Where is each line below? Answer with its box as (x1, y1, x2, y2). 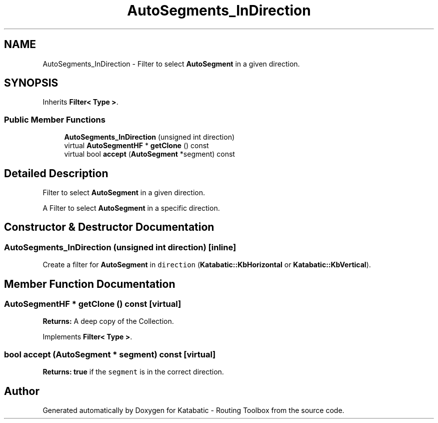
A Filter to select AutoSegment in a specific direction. (42, 204, 220, 213)
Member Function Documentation (4, 277, 175, 290)
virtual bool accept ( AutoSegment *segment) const (64, 150, 235, 159)
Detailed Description (4, 167, 108, 180)
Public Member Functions (4, 114, 105, 125)
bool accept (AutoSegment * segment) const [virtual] (4, 349, 216, 359)
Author (4, 384, 39, 397)
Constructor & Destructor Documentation (4, 221, 214, 234)
